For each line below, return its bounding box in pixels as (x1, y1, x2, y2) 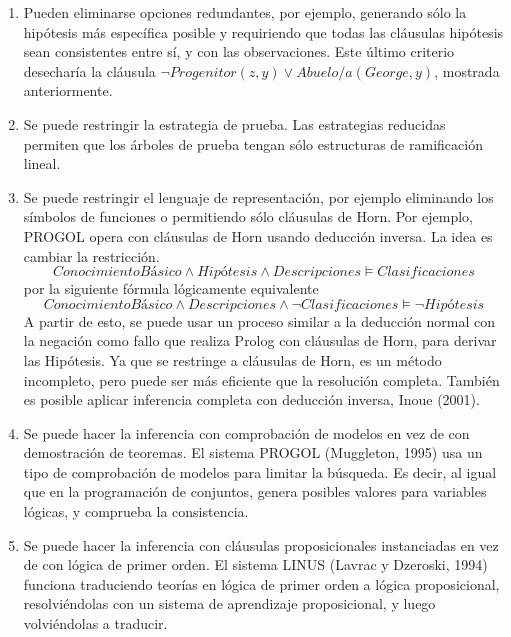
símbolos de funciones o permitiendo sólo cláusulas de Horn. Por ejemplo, (23, 206, 473, 227)
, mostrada (434, 60, 500, 81)
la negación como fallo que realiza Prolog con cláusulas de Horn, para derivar (23, 330, 497, 351)
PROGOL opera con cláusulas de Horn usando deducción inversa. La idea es (23, 225, 493, 246)
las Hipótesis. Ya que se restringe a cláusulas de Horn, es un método (23, 349, 442, 370)
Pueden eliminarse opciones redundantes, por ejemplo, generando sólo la (23, 2, 467, 22)
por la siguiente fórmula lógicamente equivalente (23, 278, 319, 299)
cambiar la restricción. (23, 245, 160, 266)
